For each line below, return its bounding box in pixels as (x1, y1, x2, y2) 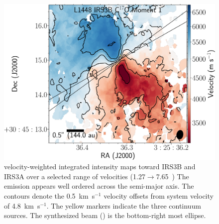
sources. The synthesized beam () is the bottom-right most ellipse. (4, 210, 206, 221)
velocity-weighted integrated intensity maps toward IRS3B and (4, 161, 196, 172)
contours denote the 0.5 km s (4, 190, 95, 201)
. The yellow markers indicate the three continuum (46, 200, 201, 211)
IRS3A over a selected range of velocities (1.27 (4, 171, 145, 181)
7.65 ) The (156, 171, 189, 181)
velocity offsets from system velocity (104, 190, 214, 201)
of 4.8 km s (4, 200, 40, 211)
